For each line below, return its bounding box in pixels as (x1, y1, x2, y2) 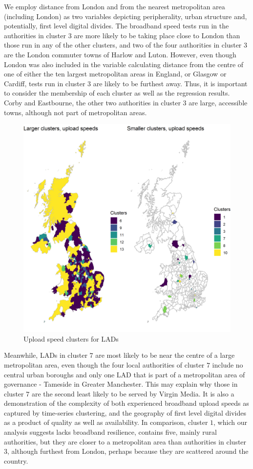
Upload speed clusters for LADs (23, 333, 119, 344)
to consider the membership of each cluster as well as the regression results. (4, 88, 230, 98)
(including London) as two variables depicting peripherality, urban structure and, (4, 11, 247, 21)
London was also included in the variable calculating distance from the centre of (4, 59, 244, 69)
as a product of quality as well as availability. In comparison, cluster (4, 417, 208, 427)
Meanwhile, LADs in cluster (4, 350, 87, 360)
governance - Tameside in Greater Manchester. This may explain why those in (4, 379, 238, 389)
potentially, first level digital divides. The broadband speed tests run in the (4, 21, 229, 31)
